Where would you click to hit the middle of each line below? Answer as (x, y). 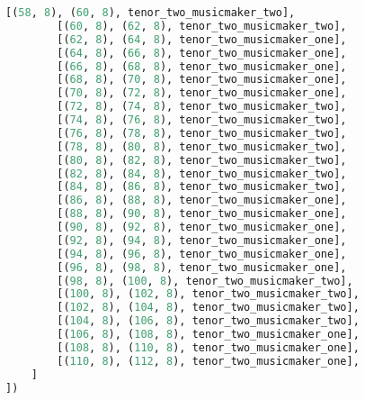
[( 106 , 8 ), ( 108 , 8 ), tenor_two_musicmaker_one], (208, 334)
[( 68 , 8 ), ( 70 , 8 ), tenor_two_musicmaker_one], (202, 80)
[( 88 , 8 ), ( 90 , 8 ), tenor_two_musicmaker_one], (202, 214)
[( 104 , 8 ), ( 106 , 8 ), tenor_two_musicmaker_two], (208, 321)
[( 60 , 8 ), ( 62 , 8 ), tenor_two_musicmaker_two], (202, 26)
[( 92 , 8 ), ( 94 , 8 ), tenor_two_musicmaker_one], (202, 240)
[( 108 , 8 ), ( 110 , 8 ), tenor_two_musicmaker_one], (208, 347)
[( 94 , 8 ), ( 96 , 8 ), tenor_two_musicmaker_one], (202, 254)
